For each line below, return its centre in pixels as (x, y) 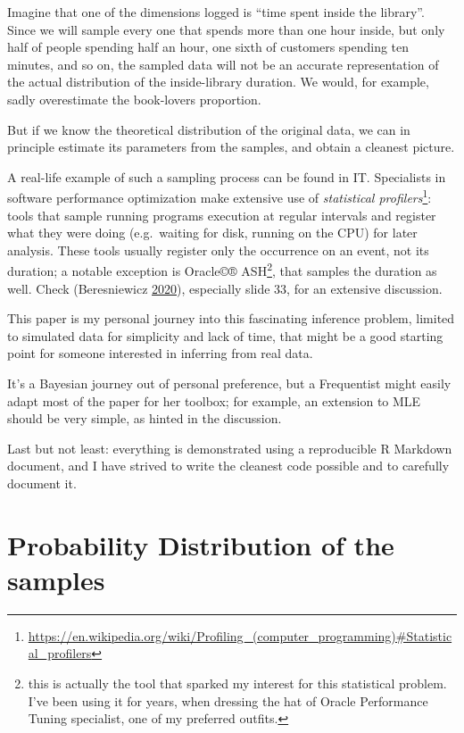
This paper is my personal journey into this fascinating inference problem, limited (231, 318)
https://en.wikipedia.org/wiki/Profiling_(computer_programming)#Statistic (240, 635)
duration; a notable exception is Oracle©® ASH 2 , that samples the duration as (222, 270)
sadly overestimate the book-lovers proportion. (134, 99)
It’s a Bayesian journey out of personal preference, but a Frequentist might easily (229, 383)
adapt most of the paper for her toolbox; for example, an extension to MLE (214, 400)
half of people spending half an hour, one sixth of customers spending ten (208, 47)
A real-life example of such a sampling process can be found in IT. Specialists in (227, 176)
